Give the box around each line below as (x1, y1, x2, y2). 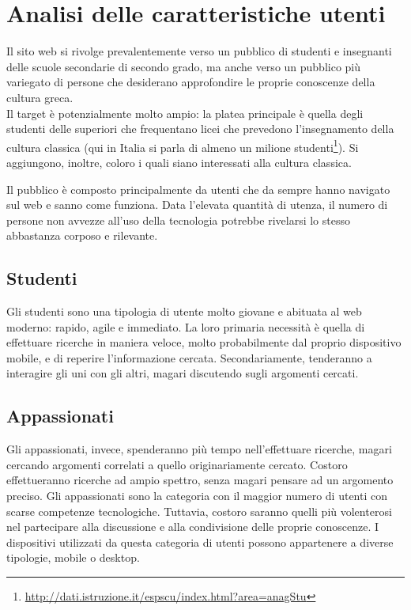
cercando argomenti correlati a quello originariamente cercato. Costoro (6, 456, 348, 472)
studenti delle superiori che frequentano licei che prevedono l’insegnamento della (6, 120, 394, 137)
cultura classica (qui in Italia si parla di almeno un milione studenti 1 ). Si (6, 136, 359, 155)
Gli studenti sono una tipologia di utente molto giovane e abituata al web (6, 303, 362, 320)
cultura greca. (6, 89, 74, 105)
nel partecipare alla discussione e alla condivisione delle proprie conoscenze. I (6, 518, 379, 535)
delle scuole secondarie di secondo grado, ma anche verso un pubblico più (6, 58, 361, 74)
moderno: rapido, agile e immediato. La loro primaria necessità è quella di (6, 318, 365, 335)
